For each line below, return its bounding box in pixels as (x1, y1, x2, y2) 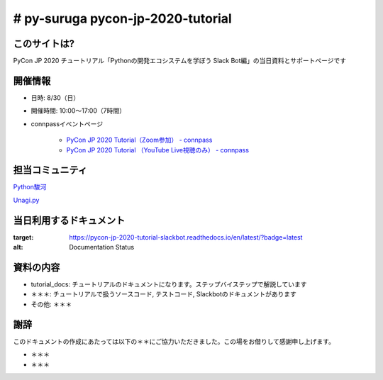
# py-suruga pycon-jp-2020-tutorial (13, 11, 232, 26)
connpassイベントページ (30, 119, 104, 128)
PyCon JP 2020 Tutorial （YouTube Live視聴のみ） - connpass (66, 145, 250, 154)
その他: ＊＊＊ (30, 300, 72, 308)
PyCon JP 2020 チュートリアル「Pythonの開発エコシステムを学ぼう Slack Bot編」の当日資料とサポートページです (13, 57, 347, 65)
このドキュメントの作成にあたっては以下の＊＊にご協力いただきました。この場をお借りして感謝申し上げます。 (13, 337, 335, 345)
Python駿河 (13, 183, 47, 191)
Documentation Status (69, 243, 135, 252)
